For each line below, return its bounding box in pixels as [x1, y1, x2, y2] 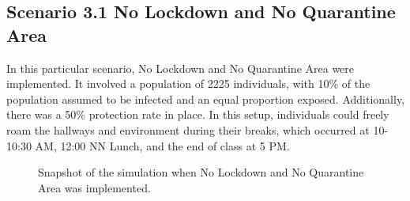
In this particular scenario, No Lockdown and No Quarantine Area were [6, 59, 355, 76]
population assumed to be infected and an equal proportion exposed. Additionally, [6, 90, 405, 107]
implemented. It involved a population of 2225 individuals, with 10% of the [6, 75, 371, 92]
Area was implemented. [38, 179, 151, 195]
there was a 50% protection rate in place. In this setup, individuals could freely [6, 106, 389, 123]
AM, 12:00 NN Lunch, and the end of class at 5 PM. [35, 137, 290, 154]
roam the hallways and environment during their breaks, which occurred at [6, 121, 370, 138]
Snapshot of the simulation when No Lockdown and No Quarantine [38, 164, 364, 180]
